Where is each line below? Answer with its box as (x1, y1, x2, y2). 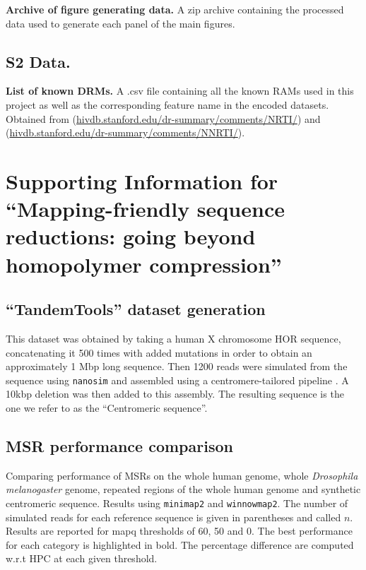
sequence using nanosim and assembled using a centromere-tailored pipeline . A (6, 372, 349, 387)
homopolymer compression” (6, 249, 282, 278)
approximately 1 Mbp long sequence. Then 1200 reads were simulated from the (6, 359, 348, 374)
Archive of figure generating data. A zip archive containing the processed (6, 2, 344, 16)
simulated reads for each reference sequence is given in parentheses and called (6, 509, 341, 524)
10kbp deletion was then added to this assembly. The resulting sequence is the (6, 386, 344, 401)
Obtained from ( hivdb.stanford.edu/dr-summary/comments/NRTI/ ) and (6, 111, 321, 126)
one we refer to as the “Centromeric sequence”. (6, 400, 208, 415)
